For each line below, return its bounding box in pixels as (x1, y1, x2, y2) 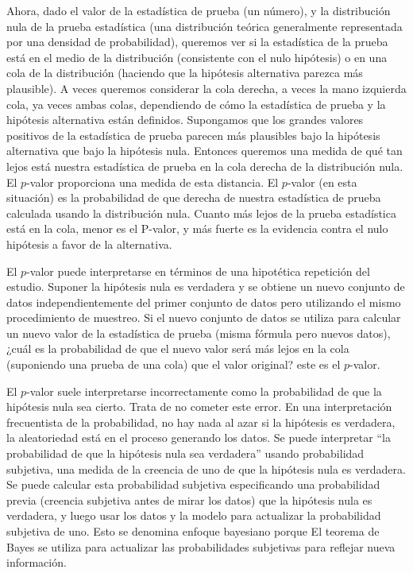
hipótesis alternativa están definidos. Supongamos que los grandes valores (6, 111, 364, 128)
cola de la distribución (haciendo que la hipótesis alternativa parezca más (6, 64, 363, 81)
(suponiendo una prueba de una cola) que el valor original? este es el (6, 356, 341, 373)
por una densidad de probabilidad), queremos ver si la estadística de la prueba (6, 33, 388, 50)
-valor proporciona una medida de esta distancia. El (26, 173, 279, 190)
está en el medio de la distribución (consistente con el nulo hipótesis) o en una (6, 48, 388, 65)
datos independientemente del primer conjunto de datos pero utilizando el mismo (6, 293, 401, 310)
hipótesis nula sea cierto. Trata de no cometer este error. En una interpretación (6, 398, 392, 415)
